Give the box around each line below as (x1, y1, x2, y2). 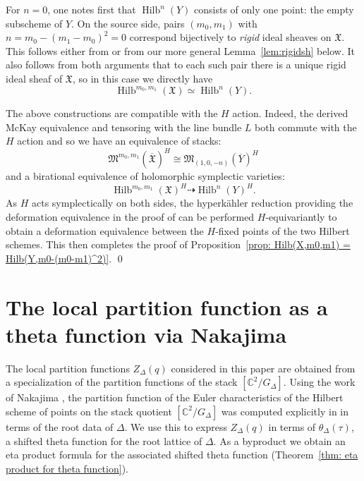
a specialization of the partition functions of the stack (6, 375, 238, 389)
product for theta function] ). (6, 461, 128, 475)
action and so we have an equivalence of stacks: (17, 133, 222, 148)
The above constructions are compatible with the (6, 106, 218, 121)
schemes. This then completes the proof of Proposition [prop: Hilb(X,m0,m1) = (6, 237, 351, 252)
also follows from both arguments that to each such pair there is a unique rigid (6, 57, 346, 72)
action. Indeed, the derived (232, 106, 348, 121)
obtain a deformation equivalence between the (6, 223, 204, 238)
